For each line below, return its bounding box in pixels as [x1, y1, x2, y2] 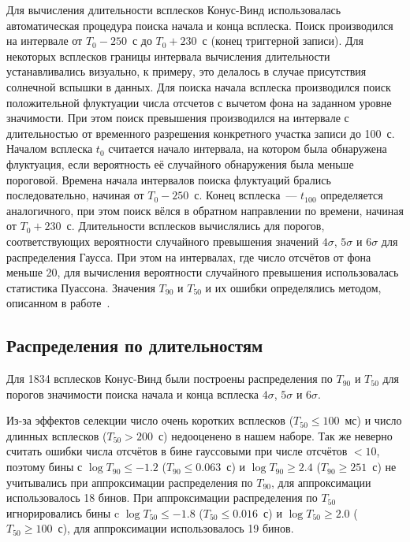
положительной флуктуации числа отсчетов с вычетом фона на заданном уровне [6, 94, 392, 110]
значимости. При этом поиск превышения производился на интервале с [6, 110, 349, 126]
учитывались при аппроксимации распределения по [6, 473, 253, 490]
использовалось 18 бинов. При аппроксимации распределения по [6, 489, 318, 506]
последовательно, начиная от [6, 187, 144, 203]
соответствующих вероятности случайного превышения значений [6, 232, 319, 249]
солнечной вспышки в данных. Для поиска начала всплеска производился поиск [6, 78, 391, 95]
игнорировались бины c [6, 504, 120, 521]
